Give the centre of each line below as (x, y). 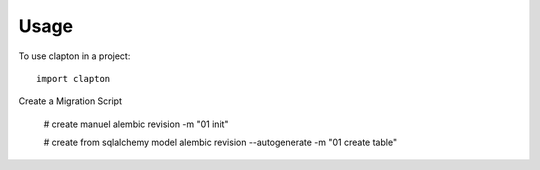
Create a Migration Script (70, 101)
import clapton (73, 78)
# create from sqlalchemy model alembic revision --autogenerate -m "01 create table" (220, 142)
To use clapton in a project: (74, 56)
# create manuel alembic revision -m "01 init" (136, 124)
